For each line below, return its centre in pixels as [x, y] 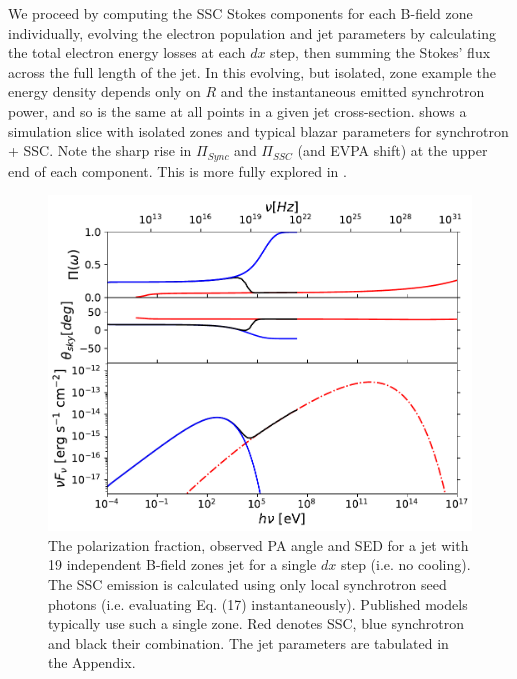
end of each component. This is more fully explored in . [177, 170]
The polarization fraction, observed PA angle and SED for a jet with [258, 544]
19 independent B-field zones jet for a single [182, 564]
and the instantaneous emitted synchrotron [352, 91]
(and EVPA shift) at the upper [392, 150]
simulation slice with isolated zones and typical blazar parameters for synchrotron [258, 130]
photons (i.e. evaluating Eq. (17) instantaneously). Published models [258, 603]
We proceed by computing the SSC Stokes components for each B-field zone [240, 13]
